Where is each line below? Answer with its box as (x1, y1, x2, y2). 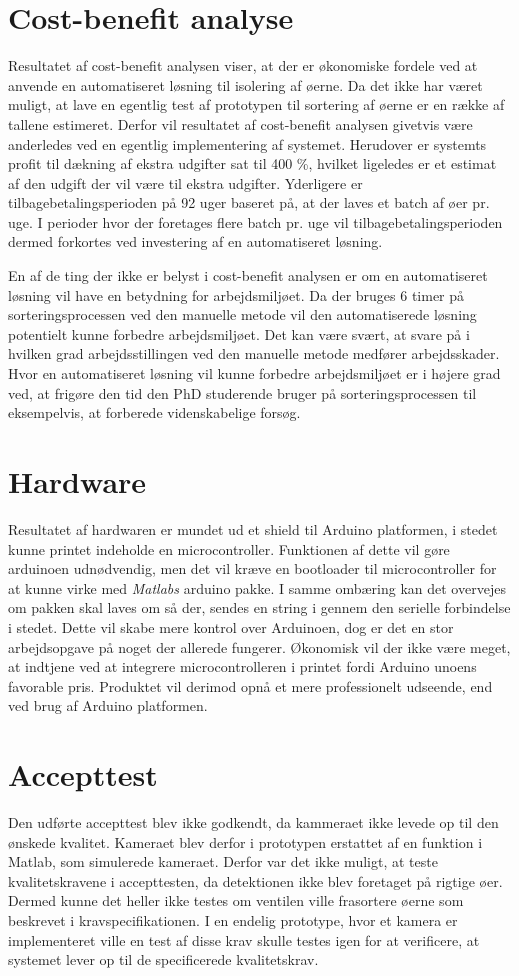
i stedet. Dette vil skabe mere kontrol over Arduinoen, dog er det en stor (8, 616, 454, 637)
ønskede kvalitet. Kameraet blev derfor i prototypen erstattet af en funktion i (8, 831, 483, 852)
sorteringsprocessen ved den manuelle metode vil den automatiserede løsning (8, 304, 477, 325)
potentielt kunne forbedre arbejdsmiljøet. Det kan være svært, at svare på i (8, 323, 470, 344)
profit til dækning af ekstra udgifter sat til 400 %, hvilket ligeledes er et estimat (8, 153, 497, 174)
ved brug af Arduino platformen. (8, 695, 208, 716)
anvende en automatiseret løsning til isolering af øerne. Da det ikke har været (8, 74, 483, 95)
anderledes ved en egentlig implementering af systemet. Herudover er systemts (8, 133, 487, 154)
